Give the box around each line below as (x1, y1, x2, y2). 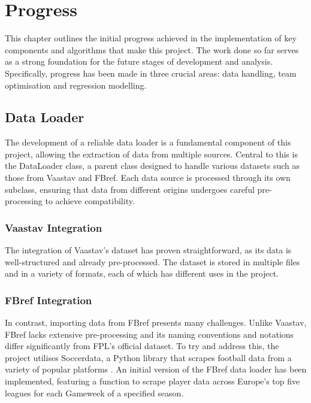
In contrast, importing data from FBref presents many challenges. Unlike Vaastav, (5, 316, 307, 329)
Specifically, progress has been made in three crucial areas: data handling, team (5, 66, 297, 79)
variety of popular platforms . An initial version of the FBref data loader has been (5, 363, 307, 375)
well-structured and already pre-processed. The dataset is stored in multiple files (5, 255, 300, 268)
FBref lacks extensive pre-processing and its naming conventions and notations (5, 328, 294, 340)
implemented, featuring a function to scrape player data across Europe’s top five (5, 375, 300, 387)
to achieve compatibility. (45, 195, 135, 207)
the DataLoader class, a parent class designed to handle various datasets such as (5, 159, 300, 172)
